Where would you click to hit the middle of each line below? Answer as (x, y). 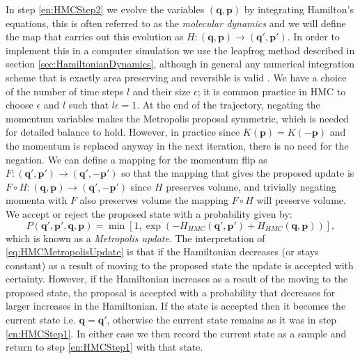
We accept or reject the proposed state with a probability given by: (149, 213)
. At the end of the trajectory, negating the (228, 105)
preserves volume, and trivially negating (251, 186)
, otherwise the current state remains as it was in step (222, 320)
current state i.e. (41, 320)
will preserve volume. (301, 200)
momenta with (37, 200)
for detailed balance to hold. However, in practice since (123, 132)
